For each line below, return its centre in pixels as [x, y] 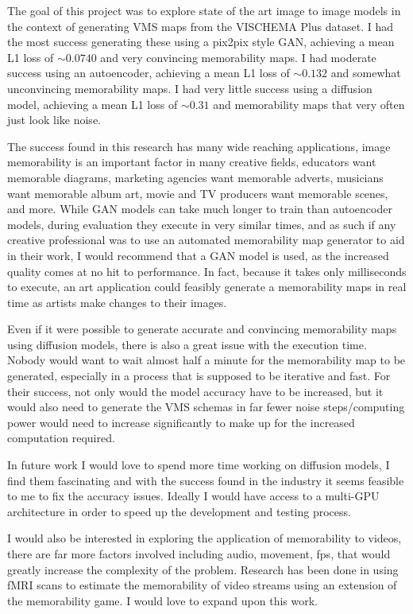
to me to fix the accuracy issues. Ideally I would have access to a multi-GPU [193, 496]
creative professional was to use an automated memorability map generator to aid [206, 240]
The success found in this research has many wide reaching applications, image [199, 146]
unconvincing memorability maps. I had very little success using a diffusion [190, 88]
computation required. [61, 438]
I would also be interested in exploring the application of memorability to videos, [205, 538]
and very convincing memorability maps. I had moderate [238, 57]
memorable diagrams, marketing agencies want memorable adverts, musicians [195, 177]
